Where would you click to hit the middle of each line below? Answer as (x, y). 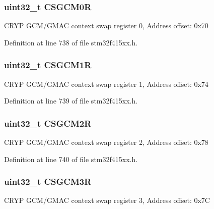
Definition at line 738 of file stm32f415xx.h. (71, 42)
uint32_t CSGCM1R (48, 65)
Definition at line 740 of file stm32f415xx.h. (71, 159)
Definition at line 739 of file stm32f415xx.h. (71, 101)
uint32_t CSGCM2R (48, 123)
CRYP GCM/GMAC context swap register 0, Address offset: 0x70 (106, 25)
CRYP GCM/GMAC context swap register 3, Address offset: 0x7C (107, 200)
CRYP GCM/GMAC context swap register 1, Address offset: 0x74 (106, 84)
